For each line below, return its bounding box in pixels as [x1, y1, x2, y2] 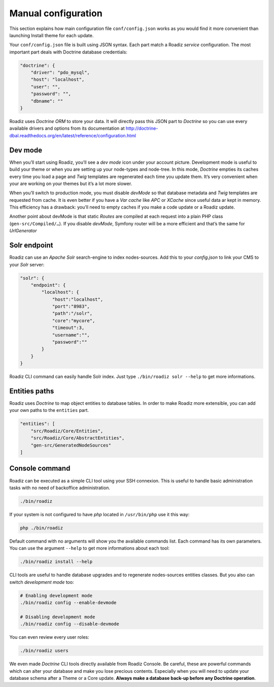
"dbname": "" [30, 98, 63, 104]
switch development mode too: [9, 579, 74, 585]
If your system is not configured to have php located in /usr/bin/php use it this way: [9, 511, 190, 517]
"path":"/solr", [52, 311, 93, 316]
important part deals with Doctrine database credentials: [9, 49, 128, 55]
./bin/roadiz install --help [20, 559, 93, 564]
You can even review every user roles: [9, 634, 89, 640]
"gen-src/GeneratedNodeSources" [30, 442, 112, 448]
